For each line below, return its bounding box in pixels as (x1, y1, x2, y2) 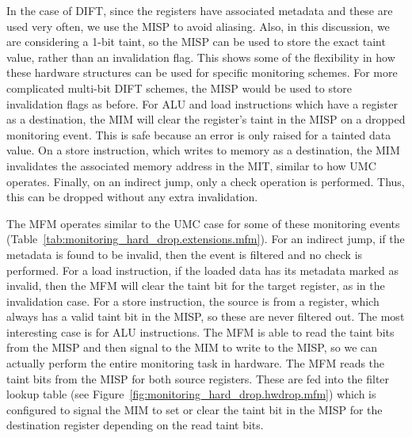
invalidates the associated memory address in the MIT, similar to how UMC (6, 157, 376, 173)
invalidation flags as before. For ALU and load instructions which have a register (6, 95, 399, 112)
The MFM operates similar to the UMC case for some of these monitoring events (6, 215, 400, 231)
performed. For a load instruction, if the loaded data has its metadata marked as (6, 261, 399, 278)
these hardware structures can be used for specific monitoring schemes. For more (6, 64, 398, 81)
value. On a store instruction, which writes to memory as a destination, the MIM (6, 142, 400, 158)
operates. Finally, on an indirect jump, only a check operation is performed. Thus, (6, 173, 405, 189)
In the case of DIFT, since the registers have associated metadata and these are (6, 2, 393, 18)
